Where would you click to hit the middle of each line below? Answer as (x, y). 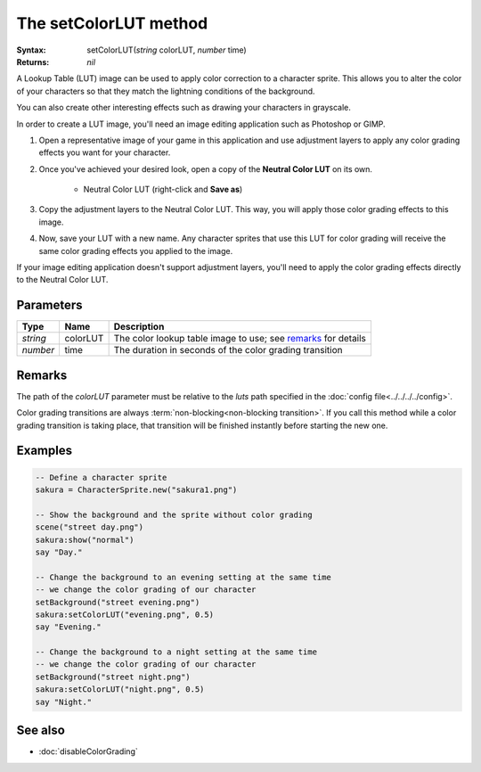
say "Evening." (68, 627)
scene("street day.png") (90, 527)
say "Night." (64, 702)
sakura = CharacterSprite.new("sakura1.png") (136, 490)
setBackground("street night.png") (113, 677)
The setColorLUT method (112, 23)
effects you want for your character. (105, 152)
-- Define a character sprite (101, 477)
